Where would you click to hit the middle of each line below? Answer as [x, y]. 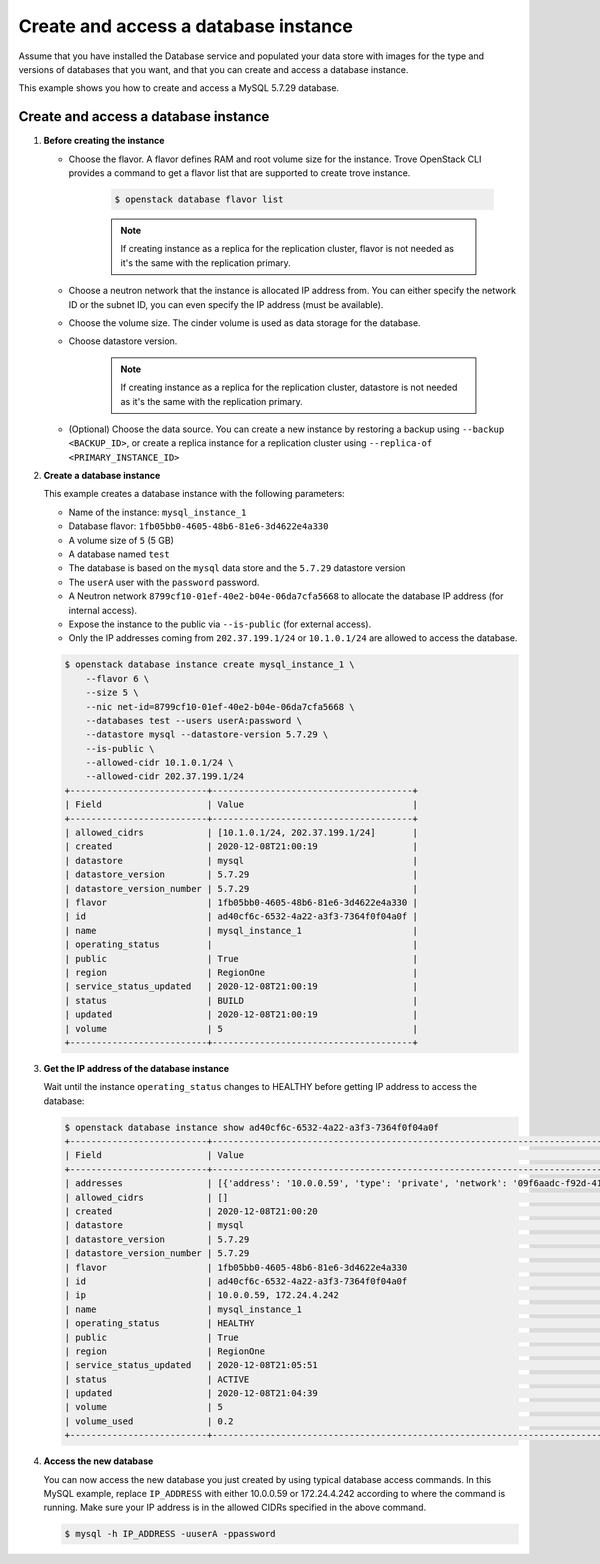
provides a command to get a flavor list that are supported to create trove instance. [239, 173]
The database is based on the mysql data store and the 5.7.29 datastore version [237, 568]
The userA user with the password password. [164, 582]
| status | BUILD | [241, 1000]
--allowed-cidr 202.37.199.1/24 [165, 776]
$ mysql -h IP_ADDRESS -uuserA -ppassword [170, 1534]
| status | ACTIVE [157, 1379]
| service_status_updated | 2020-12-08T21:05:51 [191, 1365]
